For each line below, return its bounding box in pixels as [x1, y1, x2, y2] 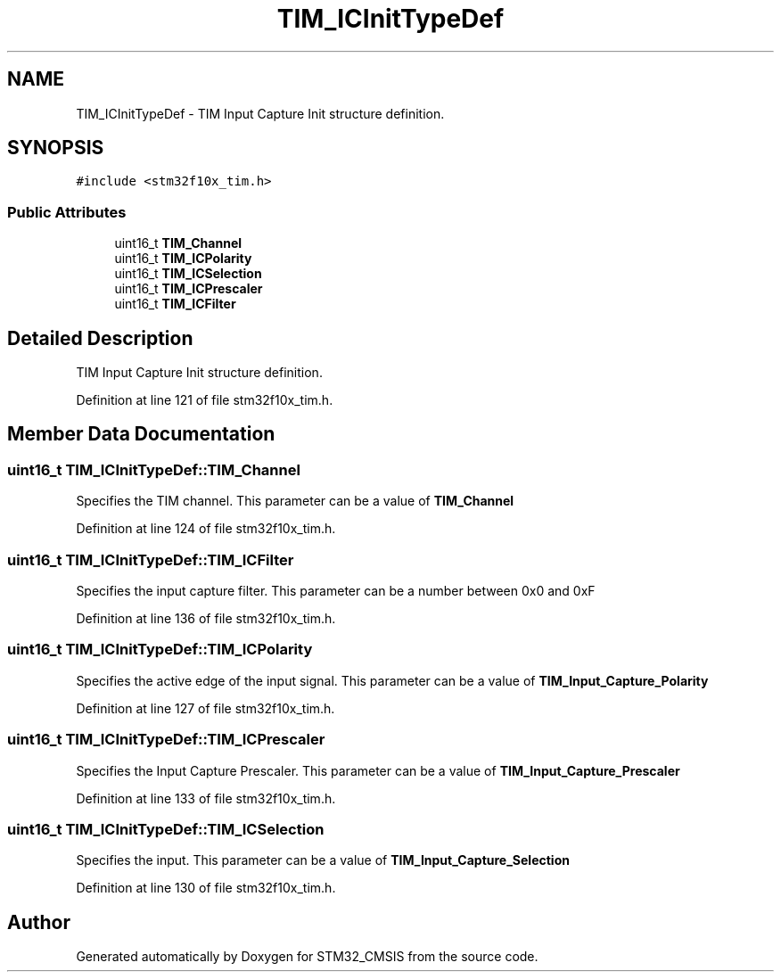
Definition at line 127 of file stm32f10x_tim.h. [76, 700, 335, 716]
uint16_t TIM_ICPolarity [114, 251, 252, 267]
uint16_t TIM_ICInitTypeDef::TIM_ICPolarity [7, 640, 313, 659]
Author [7, 910, 70, 934]
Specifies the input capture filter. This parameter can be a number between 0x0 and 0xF [76, 583, 596, 598]
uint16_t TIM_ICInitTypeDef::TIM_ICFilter [7, 550, 294, 569]
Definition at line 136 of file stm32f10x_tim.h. [76, 611, 336, 626]
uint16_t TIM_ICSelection [114, 266, 262, 282]
